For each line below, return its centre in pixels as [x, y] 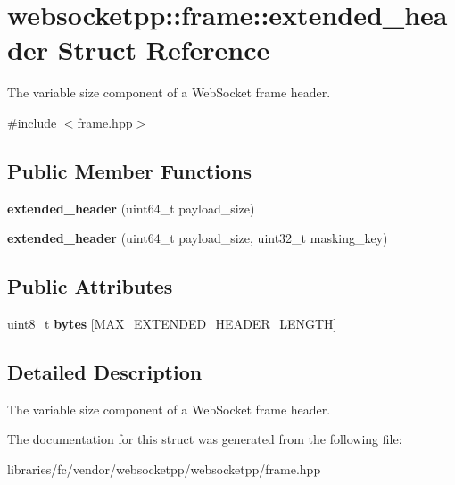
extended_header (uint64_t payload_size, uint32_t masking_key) [198, 238]
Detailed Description [105, 372]
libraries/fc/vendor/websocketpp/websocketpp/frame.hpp [164, 469]
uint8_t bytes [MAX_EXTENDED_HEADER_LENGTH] [172, 324]
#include [32, 122]
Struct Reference [164, 50]
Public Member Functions [129, 170]
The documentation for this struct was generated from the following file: [205, 439]
